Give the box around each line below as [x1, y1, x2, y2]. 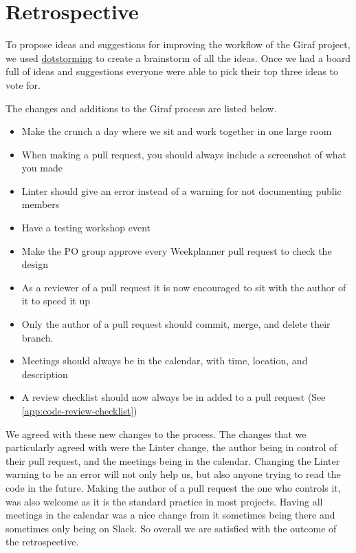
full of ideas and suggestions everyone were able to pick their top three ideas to [5, 64, 338, 79]
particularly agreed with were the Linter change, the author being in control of [5, 440, 337, 455]
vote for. [5, 77, 41, 92]
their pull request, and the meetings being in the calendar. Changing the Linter [5, 453, 340, 468]
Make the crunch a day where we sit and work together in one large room [21, 124, 332, 138]
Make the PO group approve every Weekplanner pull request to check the [21, 243, 332, 258]
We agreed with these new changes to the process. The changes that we [5, 426, 307, 441]
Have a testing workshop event [21, 220, 151, 235]
